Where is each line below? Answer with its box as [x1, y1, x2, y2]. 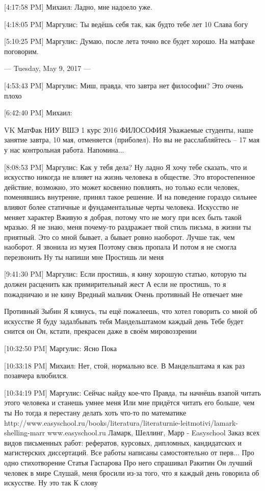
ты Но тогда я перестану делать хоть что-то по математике [4, 407, 187, 418]
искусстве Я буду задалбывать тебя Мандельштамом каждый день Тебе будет [4, 315, 244, 326]
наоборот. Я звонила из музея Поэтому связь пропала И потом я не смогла [4, 241, 236, 252]
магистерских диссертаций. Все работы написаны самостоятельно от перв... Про [4, 447, 254, 458]
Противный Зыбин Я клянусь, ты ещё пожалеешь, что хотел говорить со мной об [4, 306, 257, 316]
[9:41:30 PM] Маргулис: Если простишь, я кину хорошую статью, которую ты [4, 268, 247, 279]
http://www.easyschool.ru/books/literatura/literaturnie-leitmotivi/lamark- [4, 417, 238, 428]
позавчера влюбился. [4, 370, 68, 381]
